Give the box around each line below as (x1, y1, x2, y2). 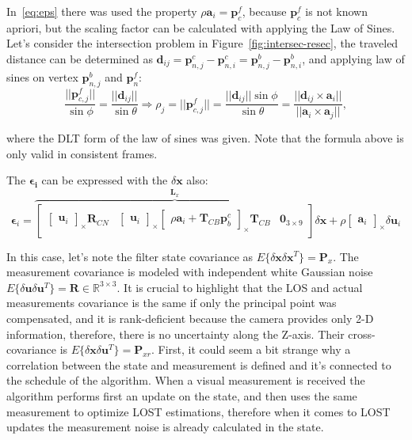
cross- (348, 325, 376, 342)
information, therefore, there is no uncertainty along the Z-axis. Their (6, 325, 345, 342)
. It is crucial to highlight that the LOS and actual (116, 279, 363, 295)
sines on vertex (6, 68, 78, 85)
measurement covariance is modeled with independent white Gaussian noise (6, 264, 373, 280)
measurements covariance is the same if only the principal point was (6, 294, 337, 311)
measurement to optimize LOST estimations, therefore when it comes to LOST (6, 403, 391, 419)
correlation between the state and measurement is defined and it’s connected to (6, 356, 391, 373)
